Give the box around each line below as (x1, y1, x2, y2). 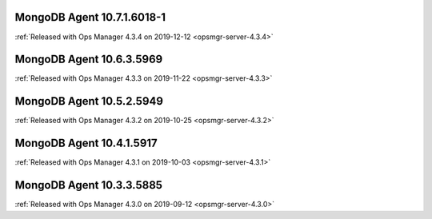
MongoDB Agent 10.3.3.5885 (14, 178, 163, 192)
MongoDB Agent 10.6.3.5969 (14, 53, 163, 66)
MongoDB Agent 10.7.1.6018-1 (14, 10, 166, 24)
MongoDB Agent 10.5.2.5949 (14, 94, 164, 108)
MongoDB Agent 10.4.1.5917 (14, 137, 158, 150)
